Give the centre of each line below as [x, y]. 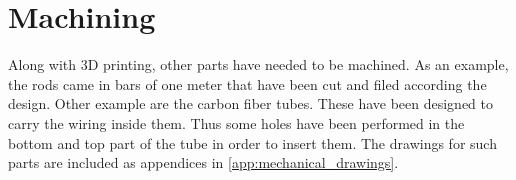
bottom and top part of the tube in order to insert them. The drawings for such [252, 142]
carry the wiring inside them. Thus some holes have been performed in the [236, 122]
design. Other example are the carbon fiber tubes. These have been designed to [250, 103]
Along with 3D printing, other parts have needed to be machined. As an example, [258, 64]
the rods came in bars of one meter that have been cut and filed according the [247, 83]
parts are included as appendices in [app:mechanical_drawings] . [203, 162]
